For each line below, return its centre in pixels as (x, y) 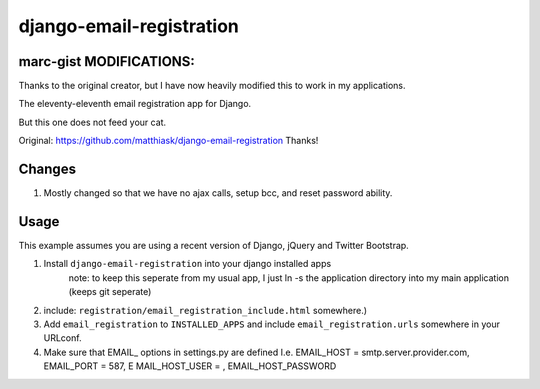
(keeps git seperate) (110, 292)
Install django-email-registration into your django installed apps (187, 264)
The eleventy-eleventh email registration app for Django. (135, 104)
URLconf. (62, 338)
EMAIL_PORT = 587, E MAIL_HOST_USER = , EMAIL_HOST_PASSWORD (190, 366)
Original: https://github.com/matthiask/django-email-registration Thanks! (168, 141)
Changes (47, 169)
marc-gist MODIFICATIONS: (106, 61)
